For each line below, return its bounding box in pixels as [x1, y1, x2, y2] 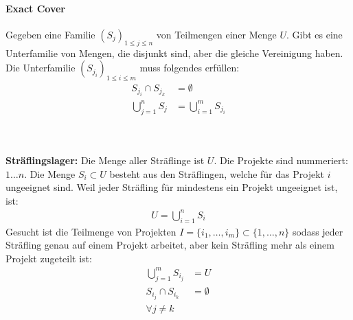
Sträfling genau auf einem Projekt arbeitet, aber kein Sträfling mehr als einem [5, 238, 334, 252]
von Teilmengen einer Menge [156, 27, 277, 41]
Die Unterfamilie [5, 60, 76, 75]
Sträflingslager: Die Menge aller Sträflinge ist [5, 152, 205, 167]
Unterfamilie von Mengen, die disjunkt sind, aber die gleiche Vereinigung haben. [5, 45, 343, 60]
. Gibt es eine [286, 27, 343, 41]
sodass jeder [292, 224, 343, 238]
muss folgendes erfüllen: [139, 60, 240, 75]
